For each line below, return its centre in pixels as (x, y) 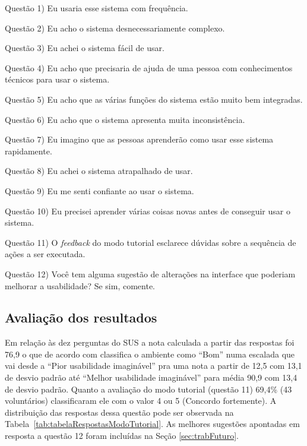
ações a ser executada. (45, 254)
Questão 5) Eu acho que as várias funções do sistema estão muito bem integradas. (154, 99)
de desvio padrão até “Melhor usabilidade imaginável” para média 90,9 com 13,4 (151, 377)
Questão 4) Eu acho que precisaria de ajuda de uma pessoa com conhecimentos (149, 67)
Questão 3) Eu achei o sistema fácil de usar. (85, 48)
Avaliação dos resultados (81, 317)
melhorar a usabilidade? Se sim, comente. (80, 285)
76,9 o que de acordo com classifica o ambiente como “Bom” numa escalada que (150, 354)
